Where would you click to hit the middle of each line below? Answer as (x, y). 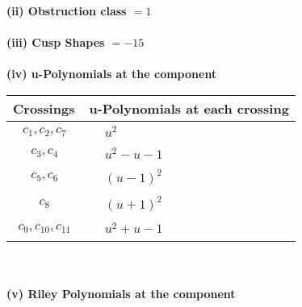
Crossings (44, 108)
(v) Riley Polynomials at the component (121, 293)
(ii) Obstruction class (67, 10)
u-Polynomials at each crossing (189, 108)
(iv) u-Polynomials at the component (112, 74)
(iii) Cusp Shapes (56, 42)
